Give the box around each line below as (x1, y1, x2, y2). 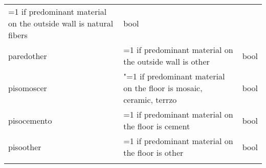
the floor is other (123, 147, 184, 158)
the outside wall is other (123, 55, 210, 67)
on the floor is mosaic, (123, 82, 203, 94)
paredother (8, 49, 47, 62)
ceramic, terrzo (123, 94, 177, 105)
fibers (8, 29, 28, 41)
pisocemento (8, 114, 52, 126)
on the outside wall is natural (8, 17, 114, 29)
